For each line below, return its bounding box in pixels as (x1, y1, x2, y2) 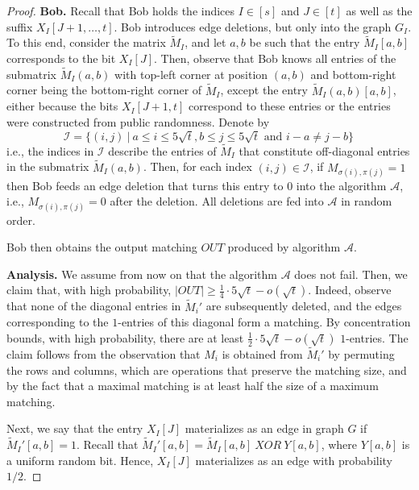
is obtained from (222, 345, 303, 362)
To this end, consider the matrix (6, 34, 166, 51)
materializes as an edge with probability (195, 451, 393, 468)
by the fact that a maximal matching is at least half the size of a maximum (6, 377, 379, 394)
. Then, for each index (143, 158, 252, 175)
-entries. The (346, 329, 409, 346)
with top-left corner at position (114, 65, 268, 82)
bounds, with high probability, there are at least (6, 329, 244, 346)
